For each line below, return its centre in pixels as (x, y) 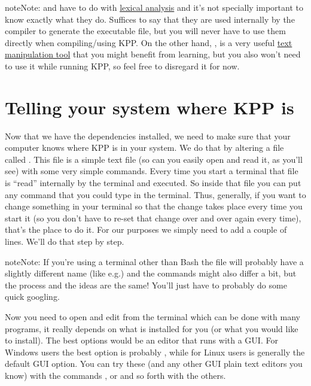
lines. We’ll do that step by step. (65, 241)
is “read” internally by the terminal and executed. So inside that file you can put (153, 183)
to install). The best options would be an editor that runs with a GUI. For (141, 340)
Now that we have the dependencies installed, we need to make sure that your (148, 136)
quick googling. (32, 297)
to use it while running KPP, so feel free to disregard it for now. (122, 66)
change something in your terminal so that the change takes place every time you (154, 206)
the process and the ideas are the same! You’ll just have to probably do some (146, 285)
